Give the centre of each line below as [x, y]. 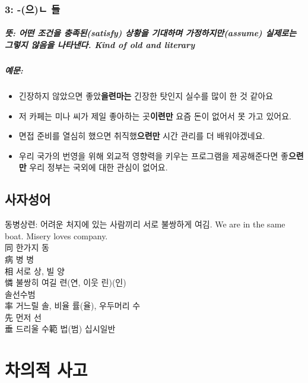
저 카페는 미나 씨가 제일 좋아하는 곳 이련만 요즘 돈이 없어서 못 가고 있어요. [155, 115]
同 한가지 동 [27, 247]
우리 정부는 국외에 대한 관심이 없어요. [99, 167]
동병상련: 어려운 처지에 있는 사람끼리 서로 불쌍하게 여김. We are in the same [145, 224]
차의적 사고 [46, 370]
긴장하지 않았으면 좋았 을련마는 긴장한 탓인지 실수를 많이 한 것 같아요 [146, 95]
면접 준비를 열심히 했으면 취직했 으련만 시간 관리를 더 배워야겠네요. [142, 136]
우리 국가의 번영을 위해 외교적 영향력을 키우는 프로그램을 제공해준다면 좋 [153, 155]
